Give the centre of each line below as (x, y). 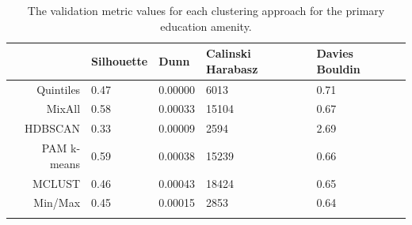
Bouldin (338, 68)
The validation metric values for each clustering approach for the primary (206, 10)
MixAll (63, 109)
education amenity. (206, 26)
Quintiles (59, 89)
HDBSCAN (53, 128)
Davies (335, 53)
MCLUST (57, 183)
